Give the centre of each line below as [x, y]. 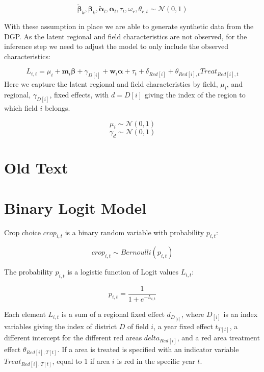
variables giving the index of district [61, 326]
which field [21, 107]
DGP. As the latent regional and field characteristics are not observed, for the [126, 36]
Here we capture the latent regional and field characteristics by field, [111, 84]
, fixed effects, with [79, 95]
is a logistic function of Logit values [123, 272]
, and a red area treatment [218, 337]
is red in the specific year [156, 361]
